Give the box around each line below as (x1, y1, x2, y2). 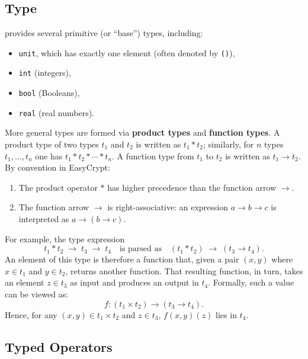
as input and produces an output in (70, 276, 199, 289)
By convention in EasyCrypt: (5, 161, 110, 174)
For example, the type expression (5, 232, 125, 245)
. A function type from (112, 149, 194, 162)
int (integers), (18, 66, 71, 79)
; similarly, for (203, 138, 254, 150)
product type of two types (5, 138, 99, 150)
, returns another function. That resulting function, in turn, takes (65, 264, 303, 277)
